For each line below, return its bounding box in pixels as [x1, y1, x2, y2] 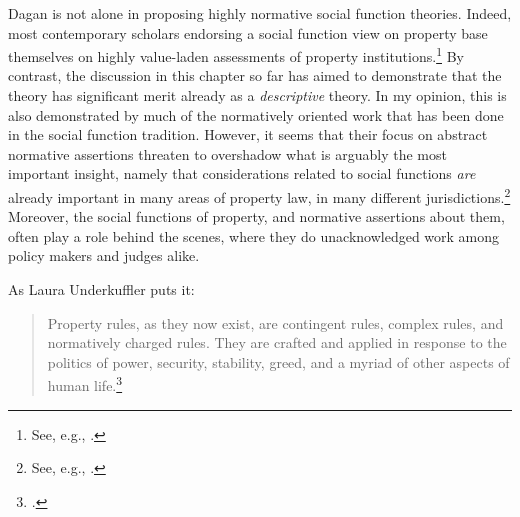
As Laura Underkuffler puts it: [8, 279, 195, 300]
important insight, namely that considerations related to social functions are [8, 163, 476, 184]
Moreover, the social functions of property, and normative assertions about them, [8, 206, 505, 227]
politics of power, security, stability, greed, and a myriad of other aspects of [47, 351, 510, 372]
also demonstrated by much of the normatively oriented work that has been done [8, 104, 504, 125]
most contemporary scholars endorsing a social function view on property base [8, 22, 488, 43]
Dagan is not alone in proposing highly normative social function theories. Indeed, [8, 3, 512, 23]
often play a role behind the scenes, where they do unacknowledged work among [8, 225, 500, 246]
